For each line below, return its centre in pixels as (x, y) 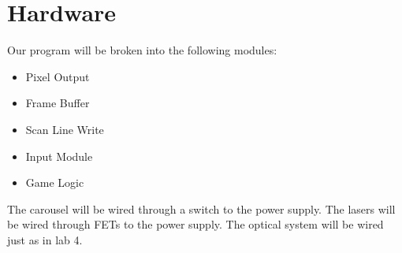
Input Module (59, 156)
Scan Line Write (65, 129)
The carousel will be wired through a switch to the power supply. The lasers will (201, 208)
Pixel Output (58, 76)
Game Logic (55, 182)
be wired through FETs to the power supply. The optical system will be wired (195, 224)
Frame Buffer (58, 103)
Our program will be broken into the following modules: (142, 50)
